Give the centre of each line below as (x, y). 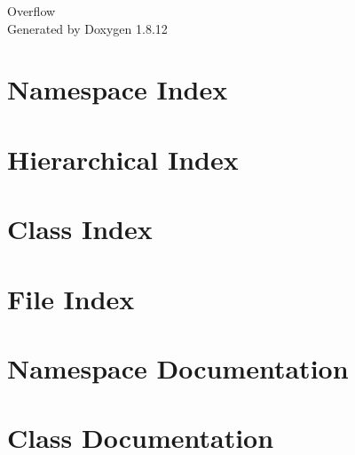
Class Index (80, 229)
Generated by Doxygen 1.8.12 (87, 28)
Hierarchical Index (123, 159)
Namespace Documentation (178, 367)
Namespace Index (118, 89)
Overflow (32, 11)
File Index (71, 298)
